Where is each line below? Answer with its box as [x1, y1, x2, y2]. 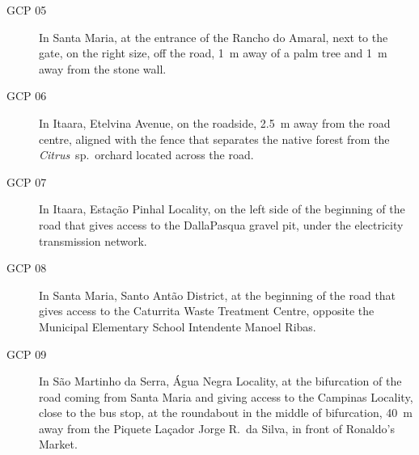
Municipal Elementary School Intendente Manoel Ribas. [39, 318, 316, 335]
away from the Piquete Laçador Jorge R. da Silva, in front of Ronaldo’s [39, 419, 395, 436]
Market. [39, 436, 78, 453]
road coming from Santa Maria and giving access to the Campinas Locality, [39, 388, 413, 405]
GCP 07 [6, 173, 47, 190]
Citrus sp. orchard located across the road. [39, 146, 254, 163]
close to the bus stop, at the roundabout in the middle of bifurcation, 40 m [39, 404, 413, 421]
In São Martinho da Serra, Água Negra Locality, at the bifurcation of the [39, 373, 402, 390]
